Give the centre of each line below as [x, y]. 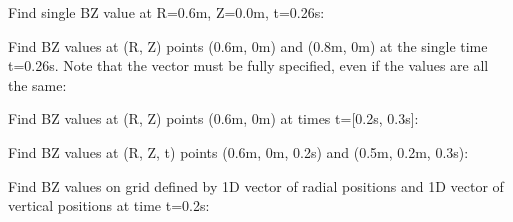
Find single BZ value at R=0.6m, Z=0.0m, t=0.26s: [166, 12]
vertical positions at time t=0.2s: [109, 205]
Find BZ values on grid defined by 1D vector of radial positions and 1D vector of [256, 185]
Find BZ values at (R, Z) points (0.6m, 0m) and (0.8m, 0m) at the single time [248, 45]
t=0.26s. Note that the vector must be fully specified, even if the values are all [248, 65]
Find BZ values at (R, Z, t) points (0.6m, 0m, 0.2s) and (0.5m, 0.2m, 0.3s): [238, 151]
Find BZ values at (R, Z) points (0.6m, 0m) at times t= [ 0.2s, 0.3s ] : [213, 118]
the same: [37, 84]
